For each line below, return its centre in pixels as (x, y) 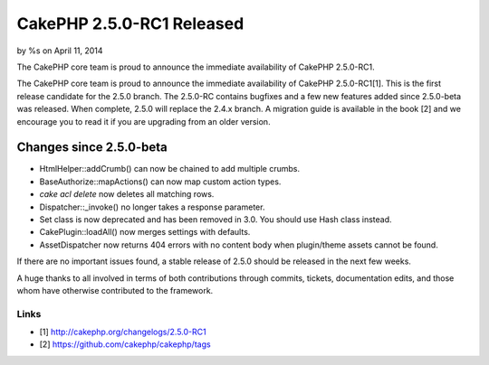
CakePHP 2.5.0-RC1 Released (130, 23)
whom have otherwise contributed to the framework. (115, 290)
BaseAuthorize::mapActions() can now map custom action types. (160, 182)
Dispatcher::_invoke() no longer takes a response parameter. (152, 207)
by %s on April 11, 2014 (60, 51)
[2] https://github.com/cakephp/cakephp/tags (125, 344)
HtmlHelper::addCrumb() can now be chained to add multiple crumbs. (170, 169)
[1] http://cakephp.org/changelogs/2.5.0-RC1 (123, 332)
